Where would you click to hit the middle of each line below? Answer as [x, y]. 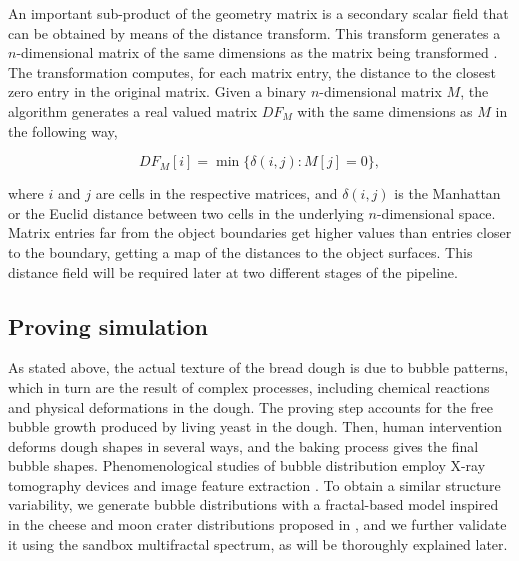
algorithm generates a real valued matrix [133, 110]
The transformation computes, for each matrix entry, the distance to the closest [252, 71]
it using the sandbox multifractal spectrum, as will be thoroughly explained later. [258, 543]
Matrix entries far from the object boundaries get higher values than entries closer [260, 232]
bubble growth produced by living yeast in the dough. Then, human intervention [255, 426]
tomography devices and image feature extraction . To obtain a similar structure [254, 484]
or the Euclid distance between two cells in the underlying [186, 212]
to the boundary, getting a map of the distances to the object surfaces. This [240, 251]
